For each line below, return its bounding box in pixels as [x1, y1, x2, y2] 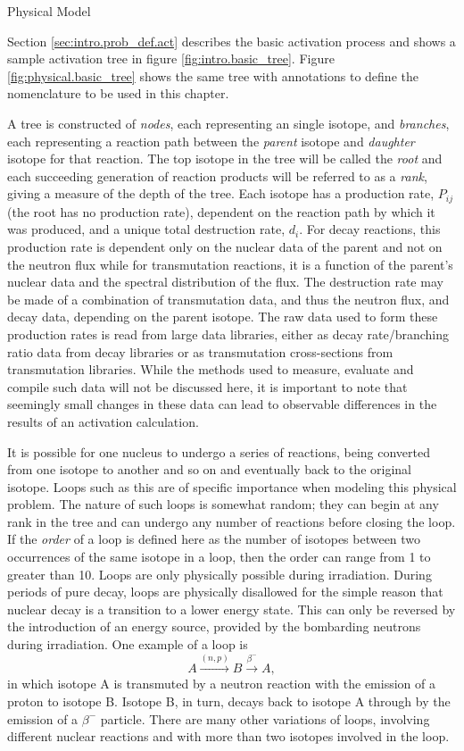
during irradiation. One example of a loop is [7, 635, 248, 654]
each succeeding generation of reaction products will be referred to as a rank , [7, 166, 427, 185]
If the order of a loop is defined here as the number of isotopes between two [7, 530, 421, 548]
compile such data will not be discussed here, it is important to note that [7, 377, 408, 396]
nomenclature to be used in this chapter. [7, 84, 229, 103]
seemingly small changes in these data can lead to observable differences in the [7, 395, 437, 413]
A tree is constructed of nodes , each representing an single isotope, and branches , [7, 113, 450, 132]
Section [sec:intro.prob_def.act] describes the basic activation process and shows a [7, 31, 456, 50]
